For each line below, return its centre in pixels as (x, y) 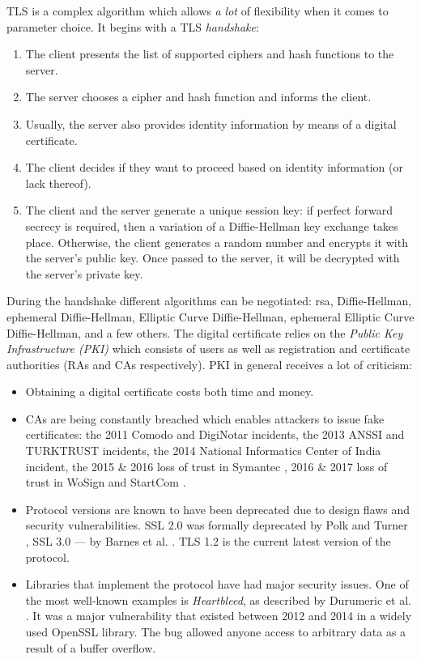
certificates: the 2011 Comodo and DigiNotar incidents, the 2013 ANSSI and (215, 434)
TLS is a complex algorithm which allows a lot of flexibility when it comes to (198, 11)
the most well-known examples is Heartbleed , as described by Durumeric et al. (218, 599)
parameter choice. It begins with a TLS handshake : (133, 26)
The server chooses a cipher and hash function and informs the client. (198, 97)
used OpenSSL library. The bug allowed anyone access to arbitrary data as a (216, 631)
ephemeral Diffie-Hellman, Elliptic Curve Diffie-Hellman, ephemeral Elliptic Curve (210, 316)
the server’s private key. (84, 273)
